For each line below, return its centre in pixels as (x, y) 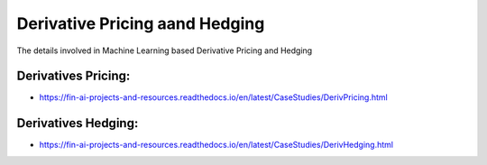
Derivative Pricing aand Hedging (141, 23)
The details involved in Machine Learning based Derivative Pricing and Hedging (165, 50)
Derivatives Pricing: (74, 76)
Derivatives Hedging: (78, 123)
